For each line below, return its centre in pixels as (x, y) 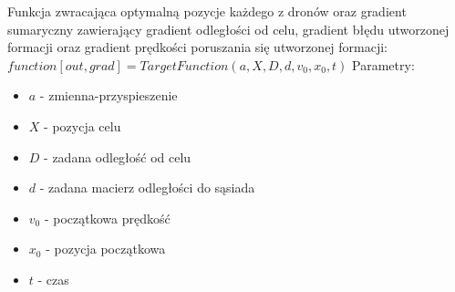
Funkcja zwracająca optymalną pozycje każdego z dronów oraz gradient (207, 11)
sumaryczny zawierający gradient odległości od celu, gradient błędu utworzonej (228, 29)
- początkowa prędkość (107, 218)
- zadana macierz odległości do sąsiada (147, 188)
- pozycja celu (83, 125)
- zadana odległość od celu (118, 156)
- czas (53, 279)
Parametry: (383, 64)
